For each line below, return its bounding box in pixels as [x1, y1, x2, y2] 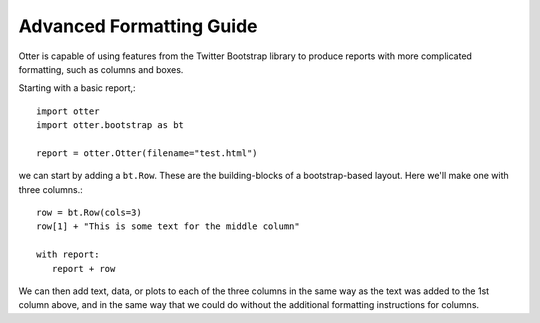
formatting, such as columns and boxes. [18, 63, 184, 75]
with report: [36, 249, 100, 260]
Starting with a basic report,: [18, 82, 136, 94]
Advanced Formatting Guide [18, 15, 258, 37]
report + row [51, 263, 116, 274]
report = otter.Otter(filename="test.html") [36, 147, 259, 159]
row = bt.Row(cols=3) [36, 207, 142, 219]
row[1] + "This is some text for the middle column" [36, 221, 300, 232]
